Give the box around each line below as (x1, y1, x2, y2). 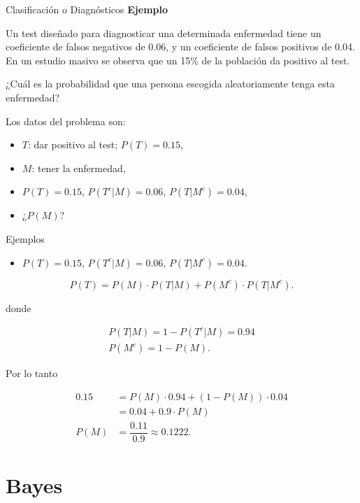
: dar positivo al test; (27, 137, 118, 152)
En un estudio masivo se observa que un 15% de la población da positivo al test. (6, 52, 350, 67)
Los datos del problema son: (6, 113, 126, 128)
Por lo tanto (6, 366, 58, 381)
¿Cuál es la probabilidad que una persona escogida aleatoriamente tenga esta (6, 76, 335, 91)
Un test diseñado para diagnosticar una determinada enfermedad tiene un (6, 25, 322, 40)
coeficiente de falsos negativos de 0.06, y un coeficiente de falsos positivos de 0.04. (6, 39, 355, 54)
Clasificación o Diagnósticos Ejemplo (6, 2, 168, 16)
